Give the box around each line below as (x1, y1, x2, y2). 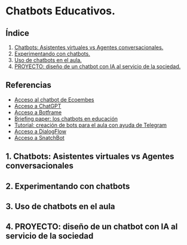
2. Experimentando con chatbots (5, 181, 130, 191)
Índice (5, 28, 29, 38)
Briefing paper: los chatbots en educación (14, 115, 118, 122)
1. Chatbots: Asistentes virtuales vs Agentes (5, 151, 174, 162)
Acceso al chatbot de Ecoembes (14, 96, 94, 103)
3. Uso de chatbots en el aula (5, 201, 115, 212)
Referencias (5, 80, 52, 90)
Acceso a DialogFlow (14, 127, 67, 135)
